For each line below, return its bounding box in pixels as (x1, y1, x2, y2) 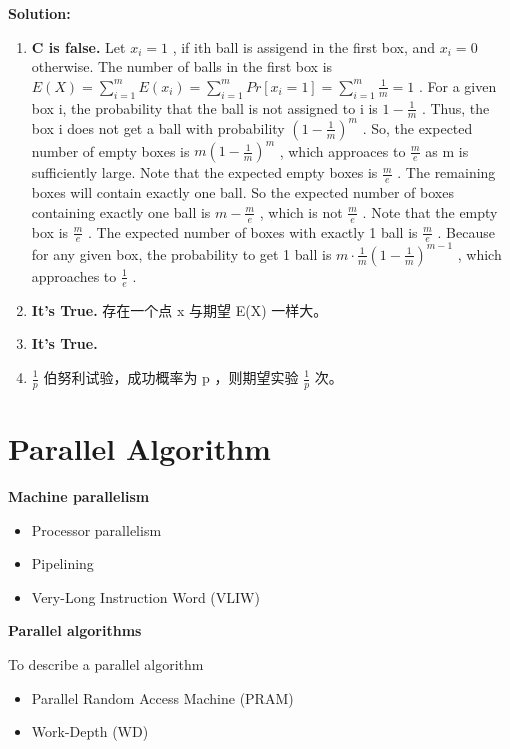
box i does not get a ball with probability (31, 117, 285, 138)
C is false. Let (31, 36, 126, 57)
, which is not (259, 201, 343, 222)
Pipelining (31, 553, 94, 574)
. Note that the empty (362, 201, 498, 222)
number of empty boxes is (31, 140, 190, 161)
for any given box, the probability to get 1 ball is (31, 243, 332, 264)
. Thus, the (421, 97, 490, 118)
